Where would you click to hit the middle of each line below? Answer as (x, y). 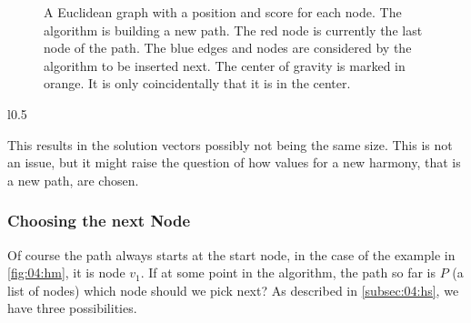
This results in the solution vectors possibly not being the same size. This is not (230, 144)
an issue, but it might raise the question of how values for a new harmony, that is (234, 162)
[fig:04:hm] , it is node (66, 273)
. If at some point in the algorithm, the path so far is (288, 273)
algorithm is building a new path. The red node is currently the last (233, 30)
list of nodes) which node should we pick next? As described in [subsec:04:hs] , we (233, 290)
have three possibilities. (72, 308)
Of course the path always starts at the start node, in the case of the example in (231, 254)
